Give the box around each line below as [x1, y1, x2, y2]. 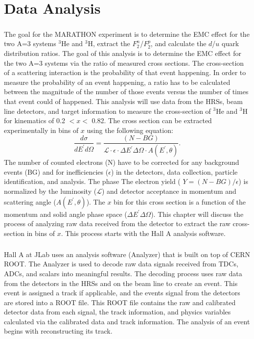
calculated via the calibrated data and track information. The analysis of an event [4, 316, 250, 326]
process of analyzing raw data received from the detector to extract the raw [4, 218, 231, 229]
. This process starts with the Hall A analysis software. [61, 228, 226, 238]
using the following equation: [87, 125, 173, 135]
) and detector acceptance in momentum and [101, 185, 236, 196]
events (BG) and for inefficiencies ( [4, 166, 109, 177]
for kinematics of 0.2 [4, 115, 65, 126]
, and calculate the [150, 38, 207, 49]
